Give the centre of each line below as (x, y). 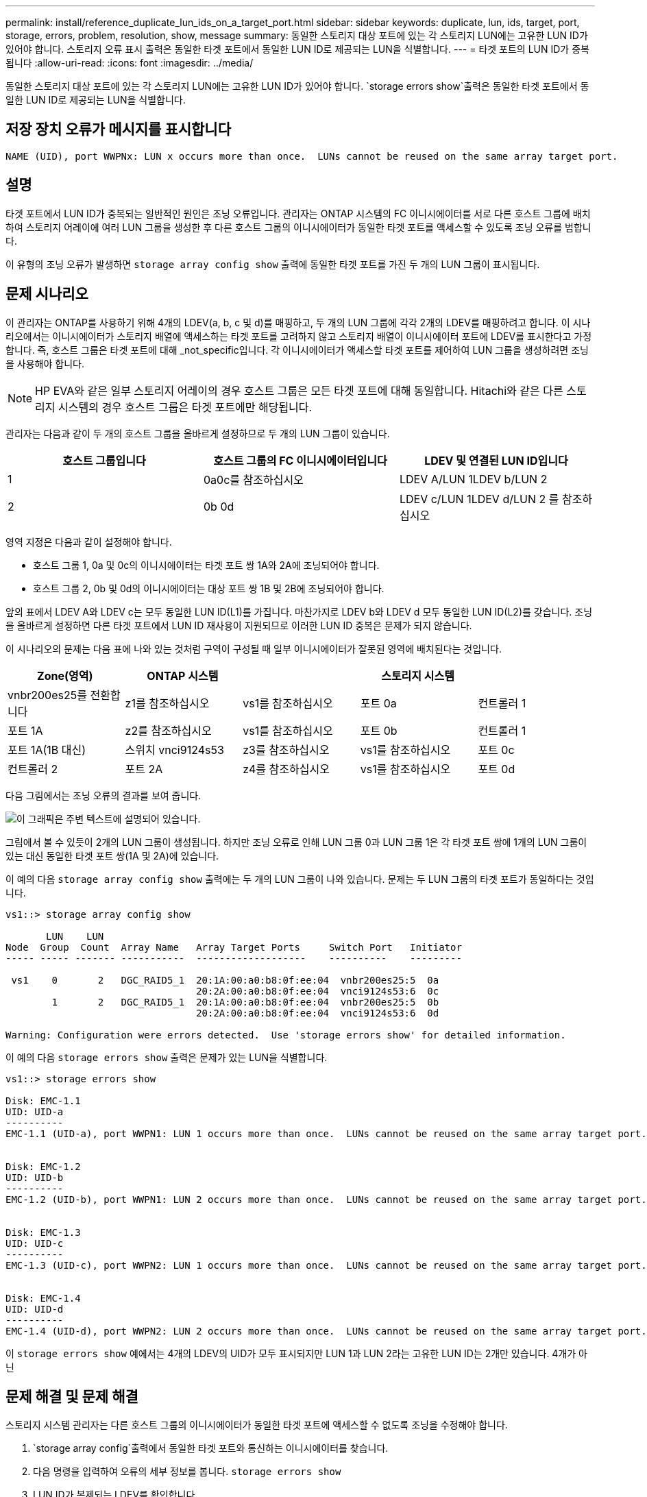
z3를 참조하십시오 (286, 750)
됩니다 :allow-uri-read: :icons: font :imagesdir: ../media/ (130, 63)
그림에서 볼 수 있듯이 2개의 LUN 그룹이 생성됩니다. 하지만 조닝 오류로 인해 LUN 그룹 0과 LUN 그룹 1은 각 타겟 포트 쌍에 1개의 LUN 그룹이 (296, 842)
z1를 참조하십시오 (167, 703)
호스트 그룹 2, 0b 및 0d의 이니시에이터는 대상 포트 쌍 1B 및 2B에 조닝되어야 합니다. (209, 588)
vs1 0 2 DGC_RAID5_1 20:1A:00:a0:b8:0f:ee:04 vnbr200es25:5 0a (225, 980)
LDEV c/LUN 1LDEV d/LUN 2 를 (479, 499)
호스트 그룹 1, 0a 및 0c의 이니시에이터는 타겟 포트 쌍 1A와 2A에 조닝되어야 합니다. (206, 565)
